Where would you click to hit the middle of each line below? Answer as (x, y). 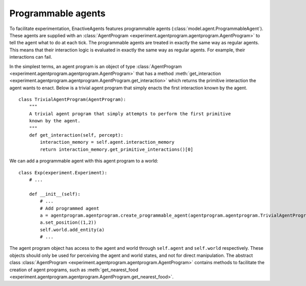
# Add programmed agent (70, 208)
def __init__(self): (55, 194)
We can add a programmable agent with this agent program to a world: (84, 161)
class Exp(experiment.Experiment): (63, 173)
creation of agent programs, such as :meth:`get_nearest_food (74, 270)
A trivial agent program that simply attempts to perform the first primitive (130, 114)
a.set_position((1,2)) (68, 223)
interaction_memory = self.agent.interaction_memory (107, 142)
